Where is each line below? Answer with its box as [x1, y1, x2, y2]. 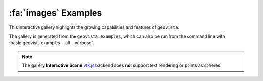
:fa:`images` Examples [9, 7, 102, 18]
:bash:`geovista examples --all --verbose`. [9, 40, 94, 46]
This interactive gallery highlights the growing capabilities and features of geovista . [9, 24, 180, 30]
